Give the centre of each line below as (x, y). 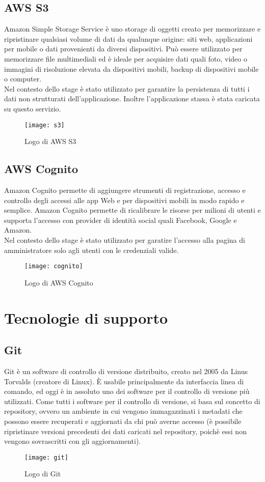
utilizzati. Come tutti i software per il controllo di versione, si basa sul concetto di (132, 401)
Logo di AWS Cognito (59, 282)
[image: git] (46, 457)
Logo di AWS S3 (50, 141)
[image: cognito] (54, 266)
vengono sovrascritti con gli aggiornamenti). (73, 441)
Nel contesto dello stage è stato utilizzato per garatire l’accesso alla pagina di (125, 239)
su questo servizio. (33, 108)
